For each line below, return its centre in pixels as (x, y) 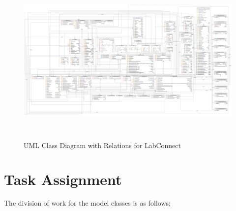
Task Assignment (63, 179)
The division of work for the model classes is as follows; (87, 202)
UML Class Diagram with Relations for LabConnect (102, 145)
